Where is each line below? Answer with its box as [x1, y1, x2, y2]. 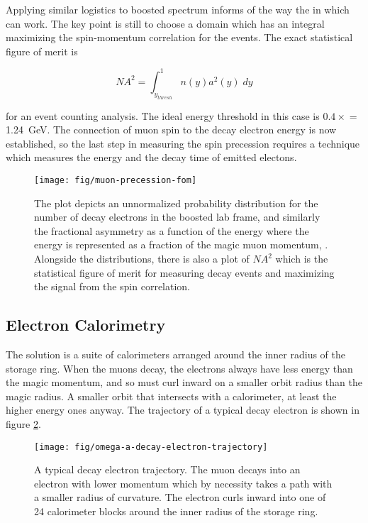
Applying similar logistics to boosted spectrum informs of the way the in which [6, 2, 350, 16]
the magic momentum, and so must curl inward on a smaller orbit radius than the [6, 375, 362, 390]
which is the [275, 251, 328, 266]
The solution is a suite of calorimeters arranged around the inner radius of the [6, 347, 346, 362]
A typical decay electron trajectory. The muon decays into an [34, 462, 301, 477]
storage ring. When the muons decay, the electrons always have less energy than [6, 360, 353, 375]
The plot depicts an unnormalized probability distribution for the [34, 195, 318, 210]
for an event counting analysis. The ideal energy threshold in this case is [6, 108, 320, 123]
